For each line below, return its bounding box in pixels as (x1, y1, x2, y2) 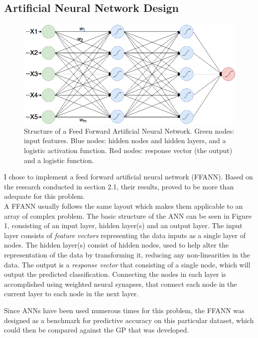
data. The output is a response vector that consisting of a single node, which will (4, 259, 251, 269)
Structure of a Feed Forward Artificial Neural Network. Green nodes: (24, 125, 235, 136)
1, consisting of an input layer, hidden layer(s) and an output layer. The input (4, 220, 243, 231)
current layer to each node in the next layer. (4, 288, 139, 299)
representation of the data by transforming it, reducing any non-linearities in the (4, 249, 251, 259)
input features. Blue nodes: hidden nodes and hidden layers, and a (24, 135, 226, 146)
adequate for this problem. (4, 191, 85, 201)
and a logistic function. (24, 155, 94, 165)
